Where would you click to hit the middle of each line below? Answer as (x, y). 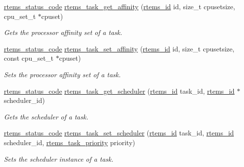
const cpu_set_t (29, 58)
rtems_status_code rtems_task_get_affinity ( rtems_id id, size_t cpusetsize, (120, 6)
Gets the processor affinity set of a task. (63, 32)
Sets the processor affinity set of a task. (62, 74)
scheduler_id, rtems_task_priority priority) (70, 142)
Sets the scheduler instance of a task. (59, 159)
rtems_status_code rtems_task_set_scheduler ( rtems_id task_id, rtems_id (119, 133)
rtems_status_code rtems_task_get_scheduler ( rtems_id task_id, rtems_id (119, 91)
